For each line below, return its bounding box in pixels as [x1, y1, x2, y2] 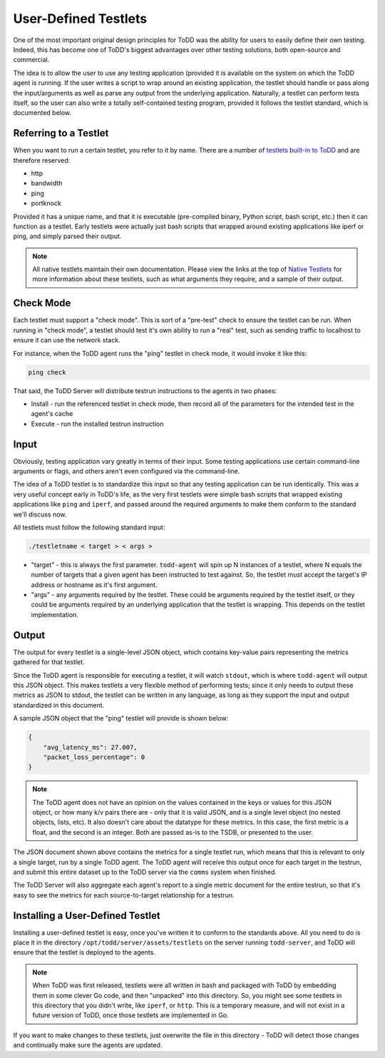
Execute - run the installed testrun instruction [31, 419, 164, 428]
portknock [31, 199, 62, 208]
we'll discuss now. [13, 510, 67, 519]
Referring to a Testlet [13, 127, 109, 139]
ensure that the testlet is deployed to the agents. [13, 948, 156, 957]
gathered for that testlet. [13, 658, 85, 666]
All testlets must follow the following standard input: [13, 523, 165, 531]
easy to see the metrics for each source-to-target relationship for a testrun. [13, 890, 235, 899]
